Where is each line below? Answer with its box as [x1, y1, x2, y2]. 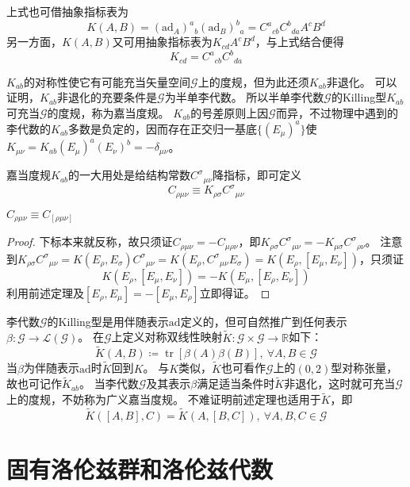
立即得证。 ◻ [199, 284, 270, 301]
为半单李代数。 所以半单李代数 [164, 89, 324, 105]
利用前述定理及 [6, 284, 84, 301]
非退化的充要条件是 [57, 89, 158, 105]
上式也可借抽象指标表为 [6, 3, 128, 19]
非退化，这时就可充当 [284, 375, 396, 392]
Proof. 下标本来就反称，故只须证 [6, 233, 173, 250]
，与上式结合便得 [255, 33, 344, 50]
